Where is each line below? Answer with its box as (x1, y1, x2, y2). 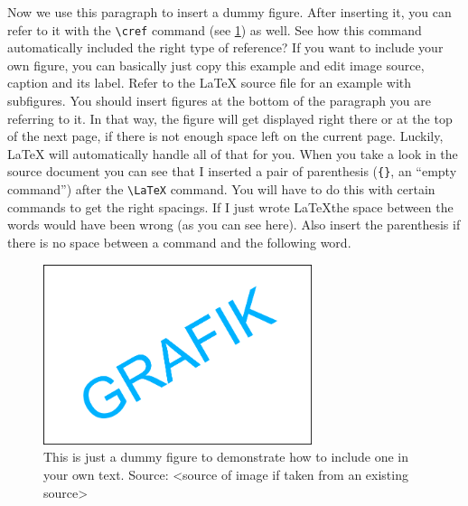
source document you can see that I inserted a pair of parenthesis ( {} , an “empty (7, 162, 457, 181)
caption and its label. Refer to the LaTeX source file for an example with (7, 73, 412, 92)
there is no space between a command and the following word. (7, 232, 351, 251)
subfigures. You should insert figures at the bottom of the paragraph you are (7, 91, 431, 110)
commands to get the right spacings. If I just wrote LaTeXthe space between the (7, 197, 454, 216)
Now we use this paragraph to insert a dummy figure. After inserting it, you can (7, 3, 452, 21)
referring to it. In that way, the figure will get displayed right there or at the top (7, 108, 453, 127)
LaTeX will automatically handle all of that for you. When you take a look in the (7, 144, 458, 163)
